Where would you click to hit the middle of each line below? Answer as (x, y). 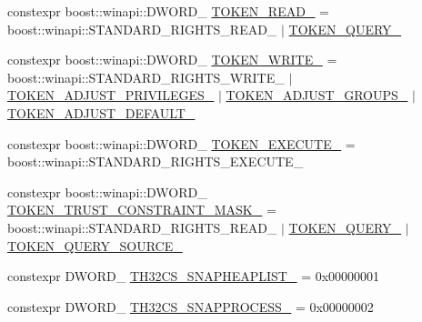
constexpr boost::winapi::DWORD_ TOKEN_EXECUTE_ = (181, 143)
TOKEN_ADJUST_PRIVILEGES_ (111, 95)
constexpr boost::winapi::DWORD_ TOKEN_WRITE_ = (172, 60)
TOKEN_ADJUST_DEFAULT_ (101, 112)
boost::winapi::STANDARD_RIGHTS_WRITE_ (146, 77)
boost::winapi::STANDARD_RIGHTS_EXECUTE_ (156, 161)
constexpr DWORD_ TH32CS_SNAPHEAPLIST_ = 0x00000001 (194, 276)
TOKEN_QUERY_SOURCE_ (95, 245)
